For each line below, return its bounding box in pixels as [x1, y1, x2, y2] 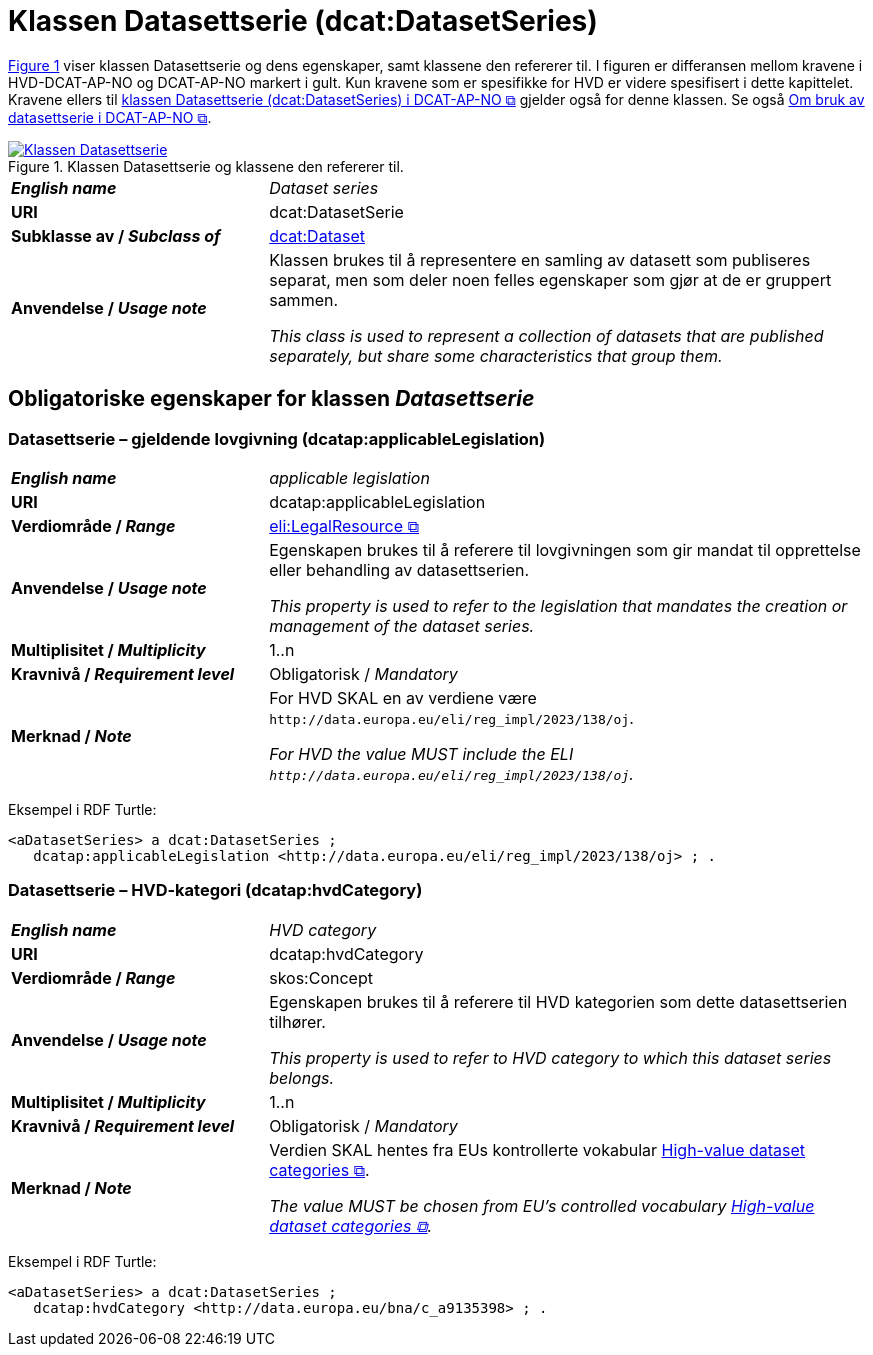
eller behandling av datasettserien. [269, 559, 530, 580]
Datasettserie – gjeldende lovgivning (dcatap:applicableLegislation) [8, 428, 546, 449]
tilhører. [269, 1011, 326, 1032]
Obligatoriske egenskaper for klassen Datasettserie [8, 386, 535, 412]
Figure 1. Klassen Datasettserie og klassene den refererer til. [8, 157, 404, 175]
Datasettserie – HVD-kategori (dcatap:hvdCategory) [8, 880, 423, 901]
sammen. [269, 289, 339, 310]
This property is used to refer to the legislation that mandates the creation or [269, 595, 848, 616]
